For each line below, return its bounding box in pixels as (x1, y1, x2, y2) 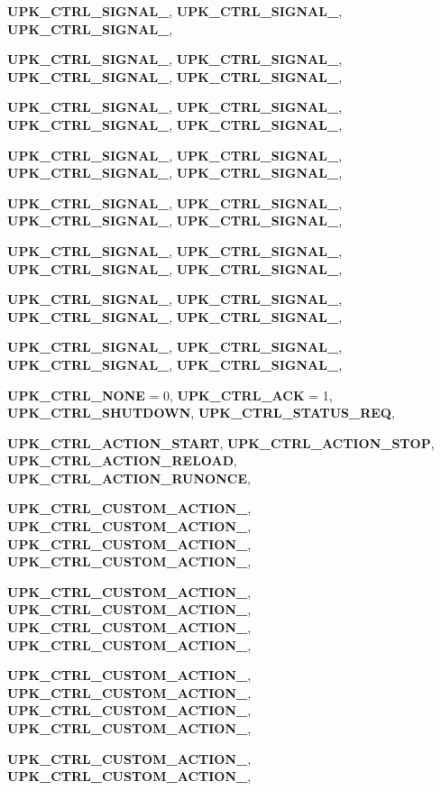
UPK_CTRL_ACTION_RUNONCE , (7, 468, 251, 487)
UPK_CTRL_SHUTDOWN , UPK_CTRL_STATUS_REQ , (7, 403, 395, 422)
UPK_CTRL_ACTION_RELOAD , (7, 451, 237, 470)
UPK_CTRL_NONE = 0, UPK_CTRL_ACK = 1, (7, 385, 333, 404)
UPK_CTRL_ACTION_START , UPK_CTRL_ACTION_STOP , (7, 433, 435, 452)
